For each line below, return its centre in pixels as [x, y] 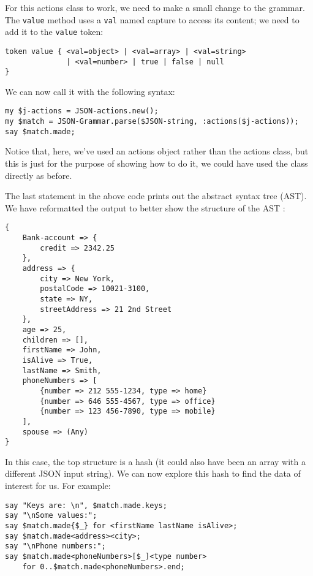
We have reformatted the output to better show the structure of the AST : [145, 207]
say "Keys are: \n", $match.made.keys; [86, 505]
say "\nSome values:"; [51, 516]
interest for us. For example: [58, 486]
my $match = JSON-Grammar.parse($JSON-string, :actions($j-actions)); [152, 122]
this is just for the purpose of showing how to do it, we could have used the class [156, 163]
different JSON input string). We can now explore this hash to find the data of [153, 473]
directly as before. [39, 175]
